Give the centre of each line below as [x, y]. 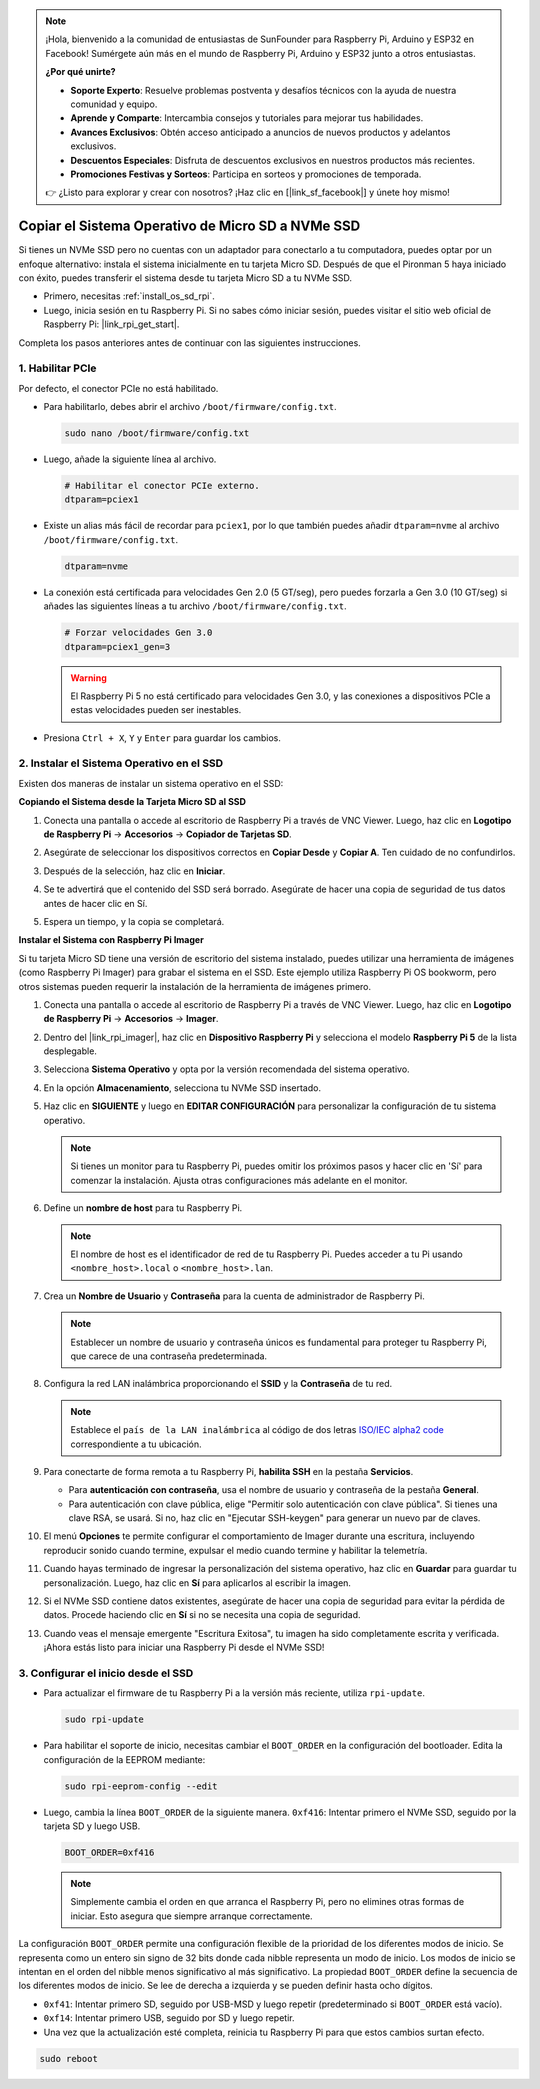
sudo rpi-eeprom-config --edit [141, 1786]
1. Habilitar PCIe [57, 368]
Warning [88, 677]
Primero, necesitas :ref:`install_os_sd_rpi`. [129, 296]
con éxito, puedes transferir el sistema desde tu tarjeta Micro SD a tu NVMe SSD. [185, 277]
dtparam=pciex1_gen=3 [117, 646]
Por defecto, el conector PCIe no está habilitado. [118, 388]
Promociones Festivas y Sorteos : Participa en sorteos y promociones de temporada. [246, 174]
